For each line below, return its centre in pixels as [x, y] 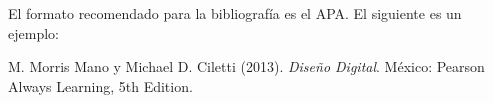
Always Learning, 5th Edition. [100, 85]
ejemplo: [33, 32]
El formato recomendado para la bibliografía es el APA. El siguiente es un [235, 13]
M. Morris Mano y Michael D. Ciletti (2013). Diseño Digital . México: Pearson [246, 66]
